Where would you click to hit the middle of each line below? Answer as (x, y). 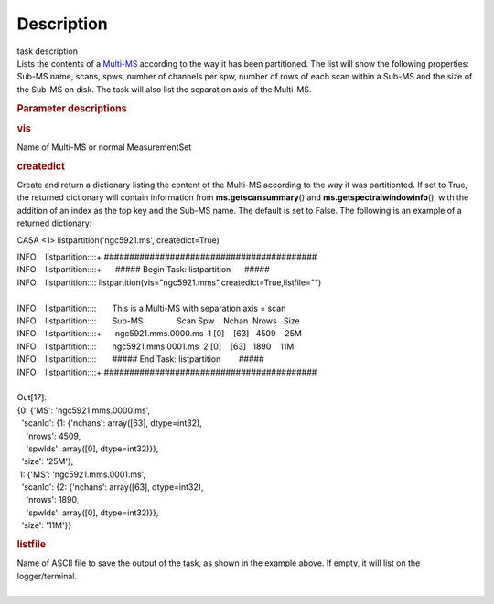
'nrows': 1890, (53, 500)
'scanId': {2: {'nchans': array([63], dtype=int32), (113, 487)
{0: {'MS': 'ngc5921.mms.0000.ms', (84, 410)
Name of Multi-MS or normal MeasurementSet (104, 147)
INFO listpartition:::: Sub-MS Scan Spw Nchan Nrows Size (159, 321)
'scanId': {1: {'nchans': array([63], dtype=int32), (112, 423)
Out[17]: (32, 397)
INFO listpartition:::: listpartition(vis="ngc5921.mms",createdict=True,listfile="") (169, 282)
